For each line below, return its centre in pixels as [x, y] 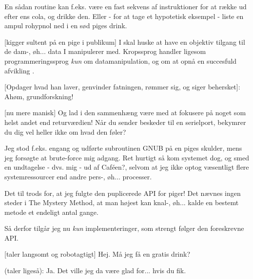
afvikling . [19, 70]
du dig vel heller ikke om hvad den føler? [65, 131]
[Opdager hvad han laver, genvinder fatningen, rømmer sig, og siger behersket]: [122, 87]
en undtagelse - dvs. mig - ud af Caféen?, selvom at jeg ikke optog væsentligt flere [127, 167]
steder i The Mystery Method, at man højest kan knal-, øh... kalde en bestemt [122, 202]
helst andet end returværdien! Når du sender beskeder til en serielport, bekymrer [125, 122]
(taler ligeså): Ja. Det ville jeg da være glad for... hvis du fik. [95, 270]
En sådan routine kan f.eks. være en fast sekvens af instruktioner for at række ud [126, 6]
